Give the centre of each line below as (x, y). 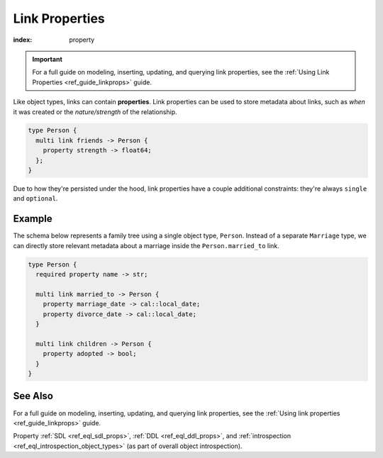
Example (33, 219)
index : (23, 40)
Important (48, 59)
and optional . (35, 199)
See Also (33, 396)
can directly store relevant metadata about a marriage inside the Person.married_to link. (146, 245)
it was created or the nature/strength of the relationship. (95, 112)
